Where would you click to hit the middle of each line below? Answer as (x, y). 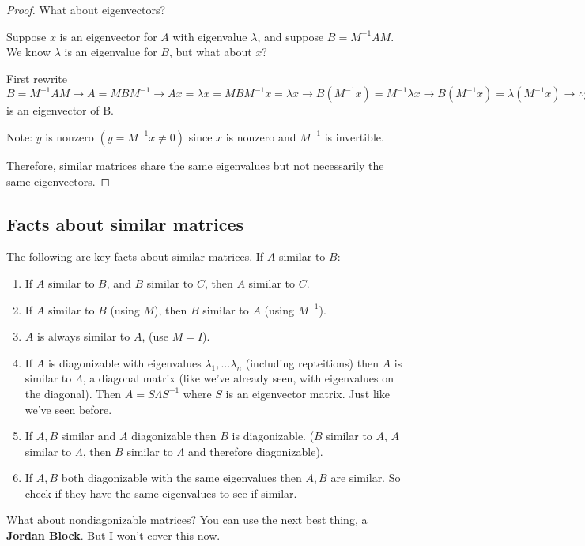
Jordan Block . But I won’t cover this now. (113, 535)
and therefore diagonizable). (255, 451)
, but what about (210, 52)
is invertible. (354, 136)
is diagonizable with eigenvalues (125, 362)
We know (28, 52)
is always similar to (83, 336)
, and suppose (291, 36)
